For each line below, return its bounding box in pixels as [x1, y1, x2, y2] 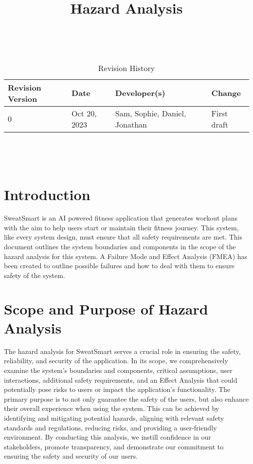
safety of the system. [4, 270, 65, 280]
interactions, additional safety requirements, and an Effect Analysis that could [4, 374, 237, 385]
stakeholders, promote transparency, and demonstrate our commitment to [4, 441, 224, 451]
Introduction [4, 185, 90, 204]
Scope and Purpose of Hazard [4, 298, 208, 318]
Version [8, 93, 37, 104]
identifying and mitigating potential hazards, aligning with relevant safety [4, 412, 224, 423]
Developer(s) [115, 87, 165, 99]
